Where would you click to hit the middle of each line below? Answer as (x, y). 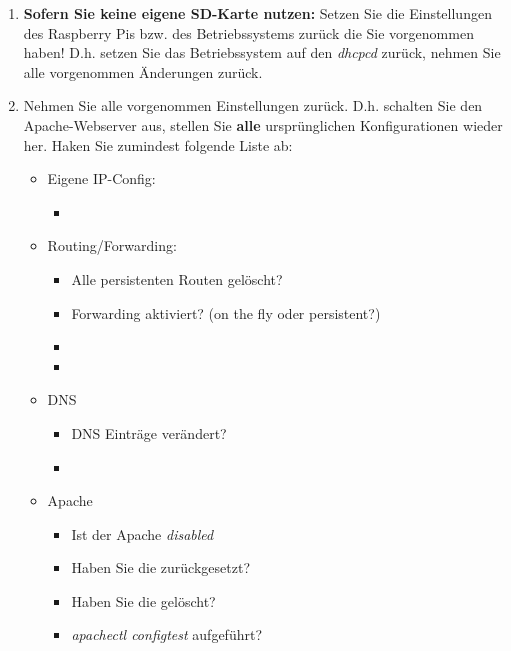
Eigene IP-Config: (101, 178)
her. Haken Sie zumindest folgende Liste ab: (158, 144)
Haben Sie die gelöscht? (143, 600)
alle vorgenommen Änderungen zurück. (143, 71)
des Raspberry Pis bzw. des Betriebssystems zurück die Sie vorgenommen (248, 32)
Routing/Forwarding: (112, 245)
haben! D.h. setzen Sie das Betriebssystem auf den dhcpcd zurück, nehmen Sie (262, 52)
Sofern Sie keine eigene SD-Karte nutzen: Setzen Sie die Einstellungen (257, 13)
